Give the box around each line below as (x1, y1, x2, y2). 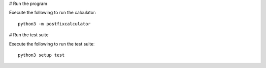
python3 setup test (18, 52, 65, 58)
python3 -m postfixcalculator (18, 21, 91, 26)
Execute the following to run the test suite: (9, 41, 95, 46)
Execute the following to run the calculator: (9, 10, 96, 16)
